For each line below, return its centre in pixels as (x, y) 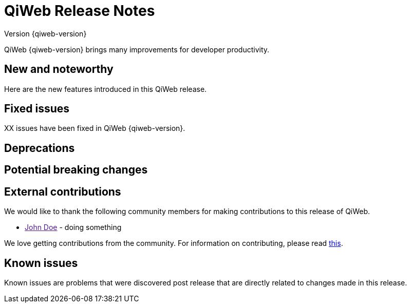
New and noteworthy (59, 69)
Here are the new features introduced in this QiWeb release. (106, 89)
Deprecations (40, 148)
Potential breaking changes (76, 170)
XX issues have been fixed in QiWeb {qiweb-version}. (95, 128)
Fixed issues (37, 109)
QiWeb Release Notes (80, 11)
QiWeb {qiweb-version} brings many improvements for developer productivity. (137, 49)
